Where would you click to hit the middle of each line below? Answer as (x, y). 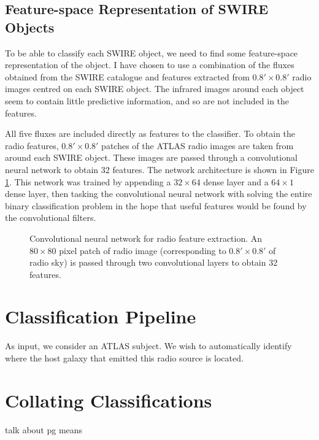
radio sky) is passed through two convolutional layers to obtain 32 (154, 262)
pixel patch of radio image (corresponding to (143, 250)
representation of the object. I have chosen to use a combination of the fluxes (150, 65)
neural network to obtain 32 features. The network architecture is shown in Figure (159, 169)
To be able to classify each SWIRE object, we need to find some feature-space (152, 52)
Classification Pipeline (101, 316)
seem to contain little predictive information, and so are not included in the (147, 100)
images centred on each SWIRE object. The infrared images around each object (155, 89)
